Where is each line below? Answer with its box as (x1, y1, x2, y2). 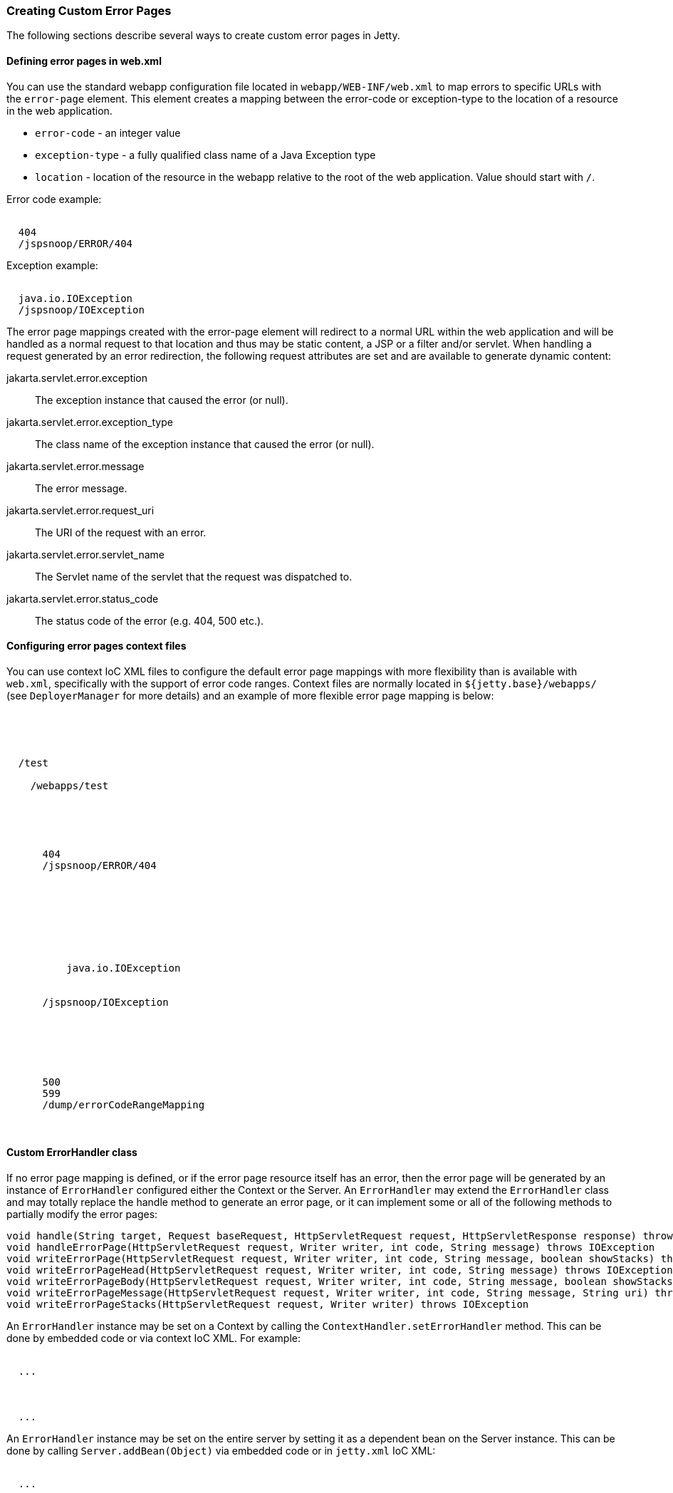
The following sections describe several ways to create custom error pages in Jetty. (6, 29, 400, 42)
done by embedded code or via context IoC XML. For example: (6, 1332, 301, 1345)
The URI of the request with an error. (35, 526, 207, 539)
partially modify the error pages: (6, 1208, 158, 1221)
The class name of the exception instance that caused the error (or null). (35, 437, 375, 450)
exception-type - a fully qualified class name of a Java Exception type (35, 148, 376, 161)
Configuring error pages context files (6, 640, 187, 652)
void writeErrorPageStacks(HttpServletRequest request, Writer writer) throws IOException (6, 1299, 529, 1311)
